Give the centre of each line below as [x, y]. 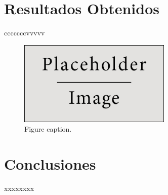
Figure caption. [48, 129]
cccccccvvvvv [25, 33]
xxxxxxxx [19, 188]
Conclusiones [50, 164]
